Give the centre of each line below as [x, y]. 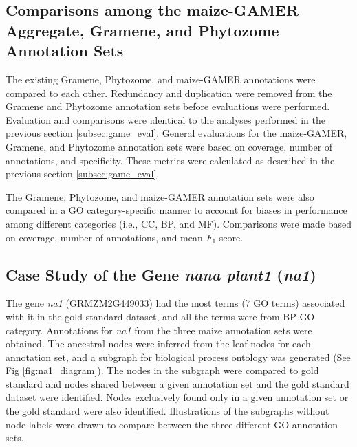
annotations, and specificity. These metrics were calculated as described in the [170, 160]
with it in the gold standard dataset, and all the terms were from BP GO [160, 316]
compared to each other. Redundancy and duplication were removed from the [169, 92]
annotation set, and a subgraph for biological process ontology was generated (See [178, 357]
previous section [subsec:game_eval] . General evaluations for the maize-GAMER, [176, 133]
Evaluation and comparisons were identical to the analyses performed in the [165, 119]
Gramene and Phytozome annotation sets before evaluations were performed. [168, 106]
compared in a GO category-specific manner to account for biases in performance [176, 210]
